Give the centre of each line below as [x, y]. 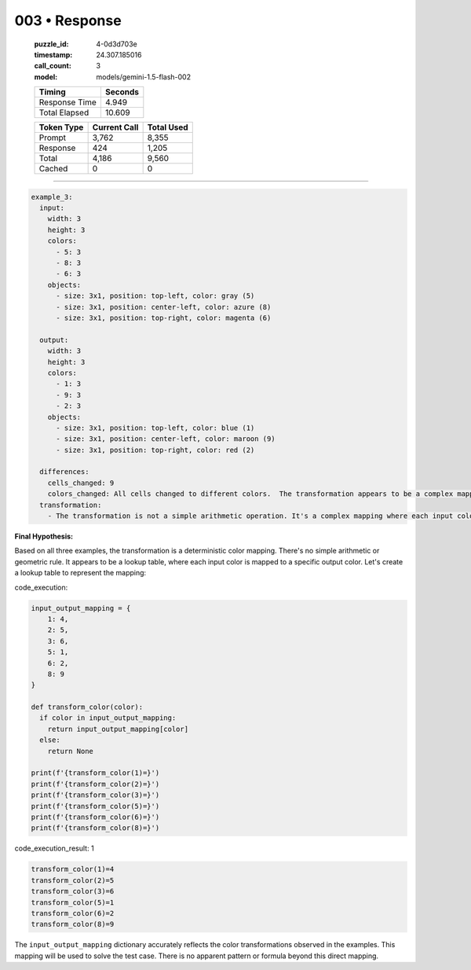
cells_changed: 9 [81, 483]
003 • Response [68, 20]
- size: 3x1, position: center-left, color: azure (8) [164, 307]
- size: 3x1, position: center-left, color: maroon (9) [166, 439]
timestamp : [53, 54]
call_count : [53, 66]
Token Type [61, 127]
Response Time [68, 102]
